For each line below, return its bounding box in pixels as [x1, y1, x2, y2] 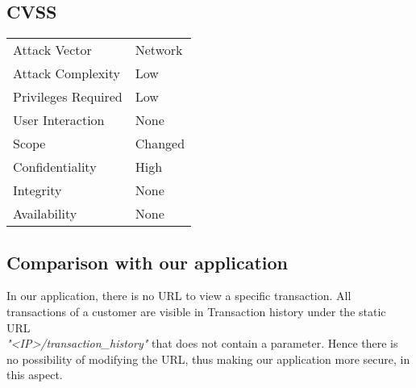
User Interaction [13, 111, 105, 130]
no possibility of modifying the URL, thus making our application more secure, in [6, 350, 410, 367]
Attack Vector [13, 40, 92, 60]
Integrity [13, 181, 62, 200]
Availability [13, 204, 77, 223]
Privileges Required [13, 87, 123, 106]
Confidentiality [13, 157, 97, 177]
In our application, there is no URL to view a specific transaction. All [6, 287, 352, 304]
